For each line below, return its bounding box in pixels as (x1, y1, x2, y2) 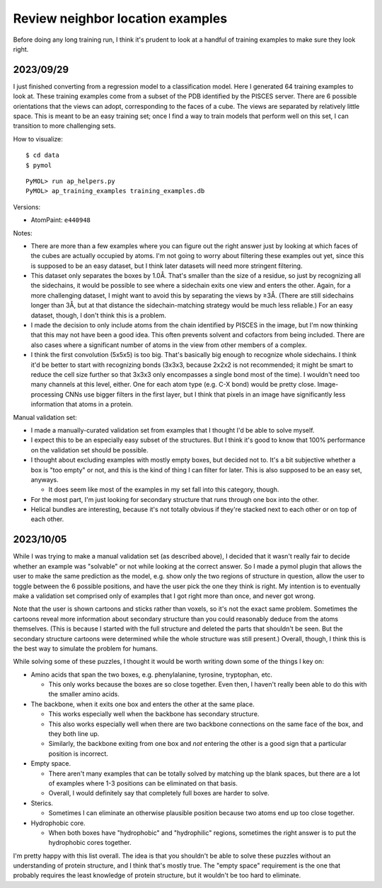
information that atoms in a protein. (30, 400, 134, 409)
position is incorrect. (48, 749, 109, 758)
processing (30, 390, 64, 399)
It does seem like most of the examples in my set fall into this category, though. (48, 485, 279, 494)
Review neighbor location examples (13, 11, 228, 26)
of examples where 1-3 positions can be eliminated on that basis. (48, 778, 238, 788)
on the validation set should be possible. (30, 445, 149, 454)
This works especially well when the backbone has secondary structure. (48, 710, 260, 718)
